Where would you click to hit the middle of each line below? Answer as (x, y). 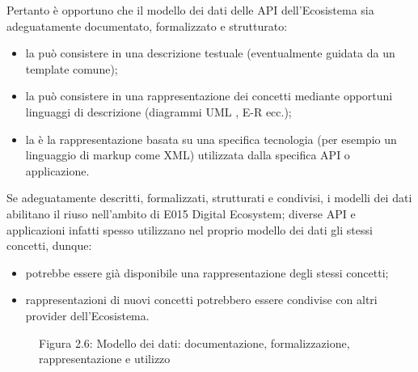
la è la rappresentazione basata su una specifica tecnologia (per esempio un (211, 139)
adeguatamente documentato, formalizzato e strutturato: (147, 25)
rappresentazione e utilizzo (105, 359)
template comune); (72, 68)
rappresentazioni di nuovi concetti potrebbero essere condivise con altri (201, 300)
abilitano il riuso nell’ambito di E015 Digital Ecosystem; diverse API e (181, 213)
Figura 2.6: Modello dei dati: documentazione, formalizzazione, (194, 342)
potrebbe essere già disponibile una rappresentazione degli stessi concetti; (207, 272)
